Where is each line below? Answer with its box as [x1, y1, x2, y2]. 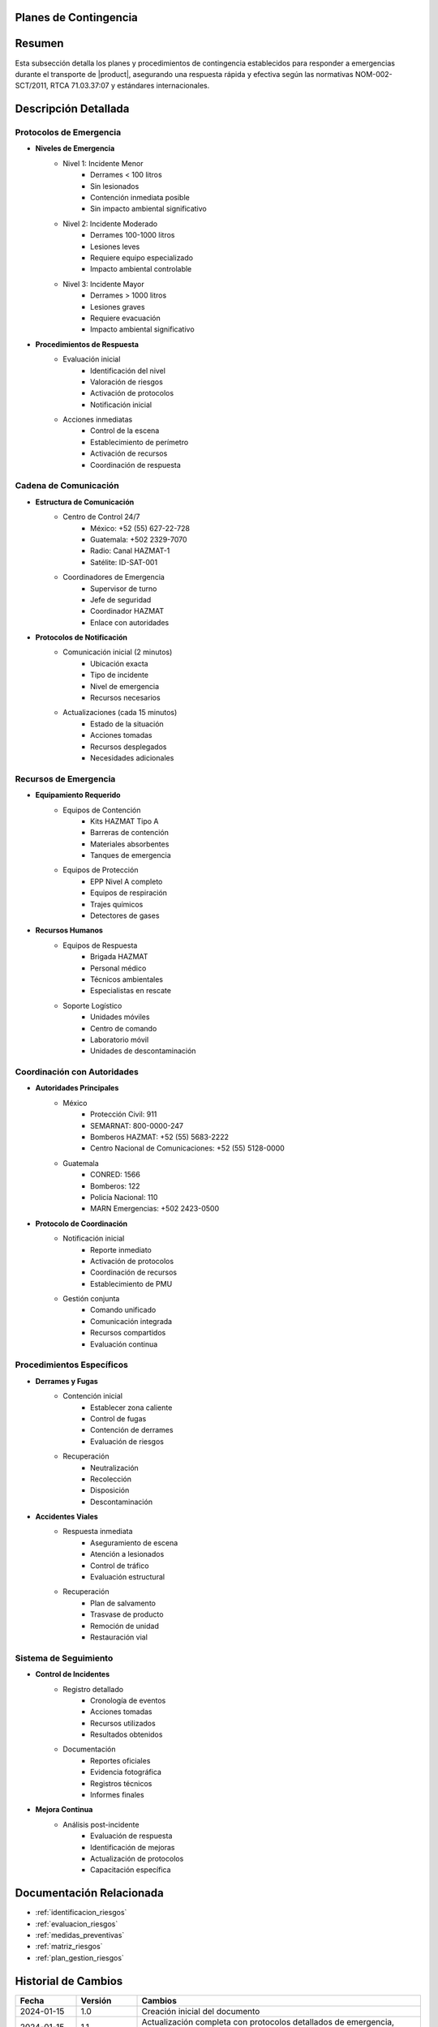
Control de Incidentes [35, 1669, 110, 1679]
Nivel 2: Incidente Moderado [62, 219, 158, 229]
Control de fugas [90, 1413, 147, 1423]
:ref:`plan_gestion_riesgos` [35, 1952, 125, 1962]
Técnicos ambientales [90, 974, 164, 984]
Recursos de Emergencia [15, 773, 116, 784]
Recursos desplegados [90, 742, 167, 752]
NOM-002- [354, 69, 393, 79]
